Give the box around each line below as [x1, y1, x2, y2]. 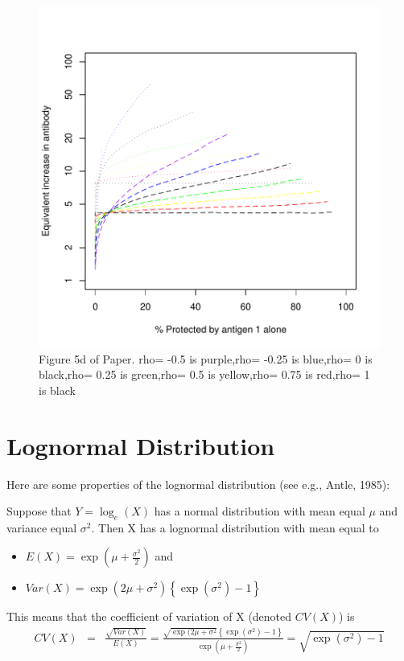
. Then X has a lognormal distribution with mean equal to [91, 519, 379, 536]
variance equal [6, 519, 77, 536]
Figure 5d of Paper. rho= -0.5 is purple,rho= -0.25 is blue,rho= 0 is [39, 350, 373, 367]
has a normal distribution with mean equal [154, 503, 365, 519]
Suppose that [6, 503, 72, 519]
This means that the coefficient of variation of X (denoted [6, 608, 292, 625]
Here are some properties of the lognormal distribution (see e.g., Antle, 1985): [6, 475, 390, 492]
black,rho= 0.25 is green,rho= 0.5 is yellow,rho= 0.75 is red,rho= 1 [39, 366, 370, 383]
